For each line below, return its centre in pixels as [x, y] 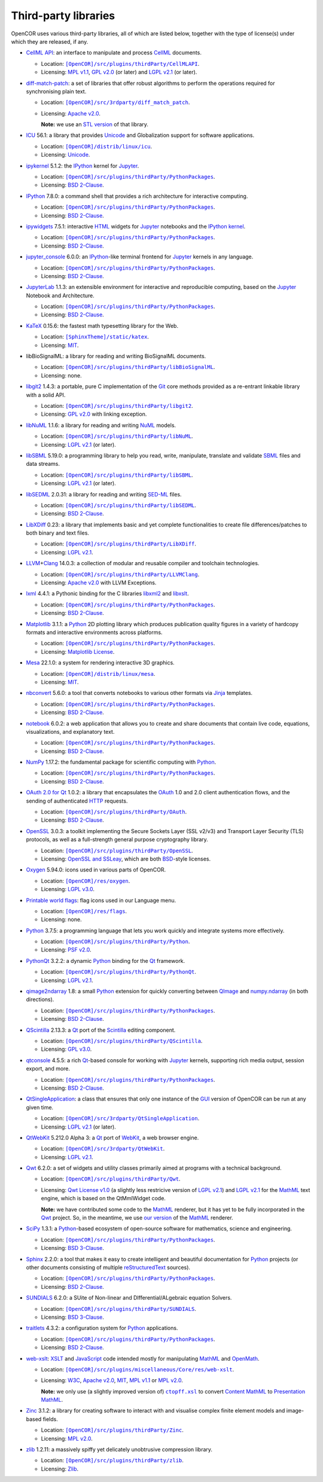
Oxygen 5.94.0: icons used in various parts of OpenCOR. [96, 870]
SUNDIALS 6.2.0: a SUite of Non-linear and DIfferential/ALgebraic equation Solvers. [129, 1298]
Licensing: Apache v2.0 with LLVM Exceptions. [99, 583]
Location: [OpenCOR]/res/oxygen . [86, 881]
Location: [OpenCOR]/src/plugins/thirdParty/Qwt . [111, 1179]
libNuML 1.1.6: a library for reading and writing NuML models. [101, 425]
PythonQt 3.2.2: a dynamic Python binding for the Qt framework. [106, 960]
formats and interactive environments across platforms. [94, 632]
